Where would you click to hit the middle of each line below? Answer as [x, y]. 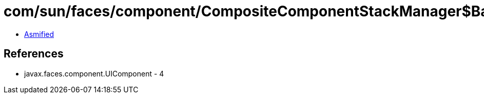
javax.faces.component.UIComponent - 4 [94, 73]
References [34, 54]
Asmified [39, 34]
